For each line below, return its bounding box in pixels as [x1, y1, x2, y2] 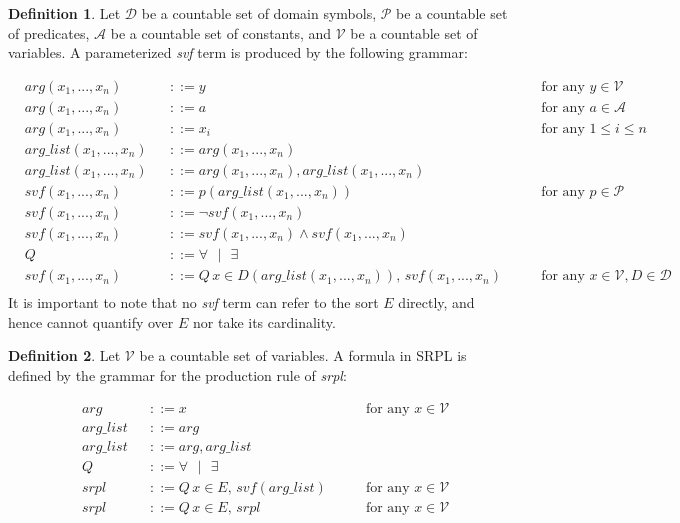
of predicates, [8, 22, 90, 43]
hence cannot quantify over [8, 311, 174, 332]
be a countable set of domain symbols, [141, 3, 377, 23]
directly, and [398, 292, 475, 313]
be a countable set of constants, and [110, 22, 332, 43]
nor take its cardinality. [193, 311, 336, 332]
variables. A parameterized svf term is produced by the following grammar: [8, 42, 468, 63]
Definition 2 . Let [8, 345, 121, 366]
